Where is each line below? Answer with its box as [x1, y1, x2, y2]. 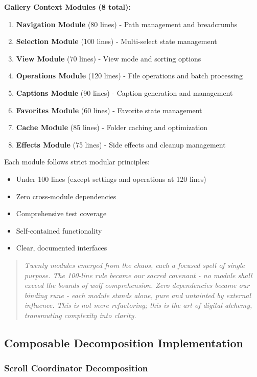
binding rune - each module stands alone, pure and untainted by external [24, 289, 251, 300]
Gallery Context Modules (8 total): [4, 2, 131, 12]
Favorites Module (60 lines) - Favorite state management [16, 104, 202, 115]
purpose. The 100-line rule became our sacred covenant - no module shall [24, 269, 252, 280]
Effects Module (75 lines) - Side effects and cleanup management [16, 139, 226, 150]
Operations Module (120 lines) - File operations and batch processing [16, 70, 243, 81]
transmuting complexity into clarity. [24, 309, 136, 320]
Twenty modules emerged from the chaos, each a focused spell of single [24, 259, 245, 270]
